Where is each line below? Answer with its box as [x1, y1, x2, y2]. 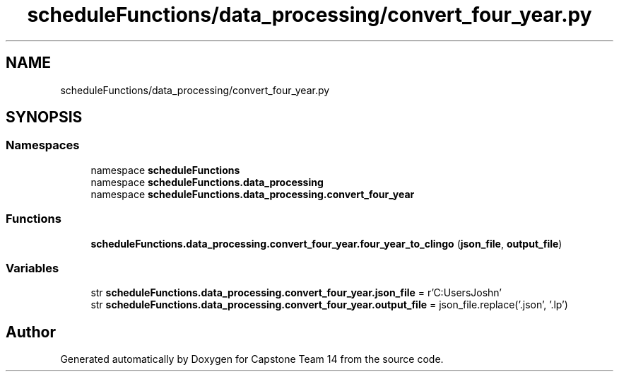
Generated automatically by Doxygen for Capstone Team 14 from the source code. [60, 353, 444, 366]
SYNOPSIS [6, 108, 83, 127]
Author [6, 323, 56, 341]
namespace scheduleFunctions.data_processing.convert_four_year [90, 187, 415, 200]
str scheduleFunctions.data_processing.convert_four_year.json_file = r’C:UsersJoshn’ [90, 286, 502, 299]
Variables [6, 260, 59, 275]
